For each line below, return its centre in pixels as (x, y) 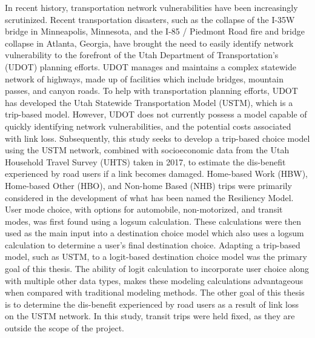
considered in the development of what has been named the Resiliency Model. (149, 197)
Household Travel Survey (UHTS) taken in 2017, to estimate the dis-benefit (145, 161)
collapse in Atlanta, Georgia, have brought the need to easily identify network (149, 43)
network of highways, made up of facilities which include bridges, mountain (144, 78)
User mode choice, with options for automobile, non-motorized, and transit (144, 209)
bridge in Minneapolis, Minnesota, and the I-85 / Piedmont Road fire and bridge (155, 31)
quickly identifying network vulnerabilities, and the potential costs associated (148, 126)
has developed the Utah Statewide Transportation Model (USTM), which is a (149, 102)
